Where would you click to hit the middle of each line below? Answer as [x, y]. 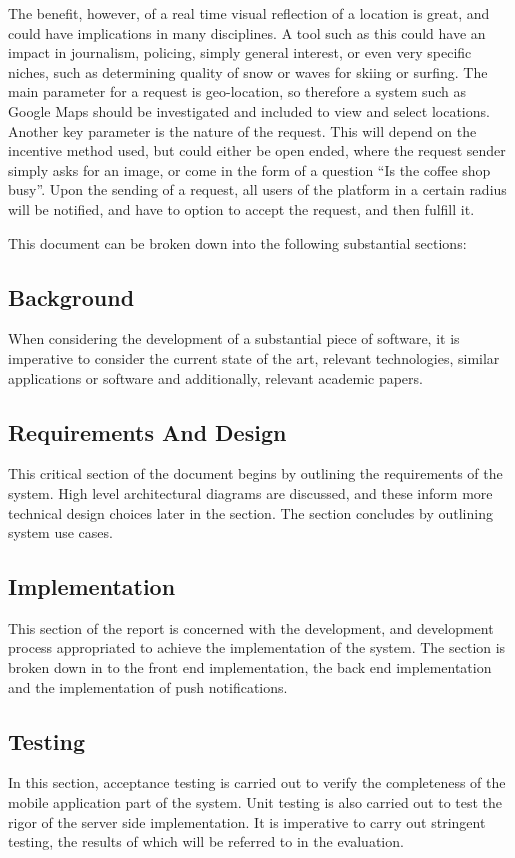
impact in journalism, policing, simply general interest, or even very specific [240, 52]
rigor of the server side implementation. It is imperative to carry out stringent [247, 821]
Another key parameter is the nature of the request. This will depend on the [242, 130]
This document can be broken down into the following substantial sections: [237, 242]
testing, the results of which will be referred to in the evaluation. [206, 841]
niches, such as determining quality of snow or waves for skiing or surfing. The [248, 71]
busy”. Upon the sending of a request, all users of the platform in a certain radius [257, 189]
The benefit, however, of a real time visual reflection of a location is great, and [249, 13]
